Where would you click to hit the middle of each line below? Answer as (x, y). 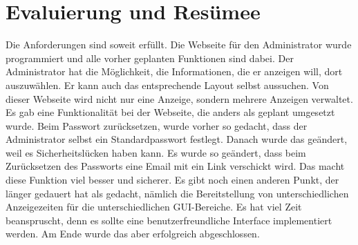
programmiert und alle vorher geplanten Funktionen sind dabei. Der (150, 58)
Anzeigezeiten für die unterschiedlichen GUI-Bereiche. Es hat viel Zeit (154, 207)
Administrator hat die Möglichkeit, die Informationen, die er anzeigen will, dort (174, 71)
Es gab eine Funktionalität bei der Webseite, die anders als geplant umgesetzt (170, 112)
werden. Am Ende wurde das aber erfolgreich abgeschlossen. (133, 234)
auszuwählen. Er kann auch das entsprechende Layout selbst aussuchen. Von (167, 85)
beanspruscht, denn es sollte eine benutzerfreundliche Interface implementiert (169, 220)
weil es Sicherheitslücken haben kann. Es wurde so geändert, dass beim (156, 152)
